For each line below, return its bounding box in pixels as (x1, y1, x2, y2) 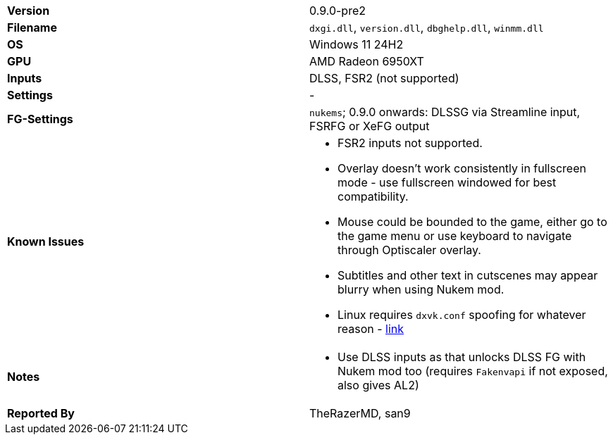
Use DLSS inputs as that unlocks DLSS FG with (338, 350, 586, 364)
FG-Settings (7, 112, 73, 126)
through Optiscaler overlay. (338, 243, 481, 257)
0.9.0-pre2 (309, 4, 366, 18)
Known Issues (7, 234, 85, 249)
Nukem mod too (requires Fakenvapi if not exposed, (338, 364, 608, 378)
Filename (7, 20, 57, 34)
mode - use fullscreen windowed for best (338, 175, 557, 189)
